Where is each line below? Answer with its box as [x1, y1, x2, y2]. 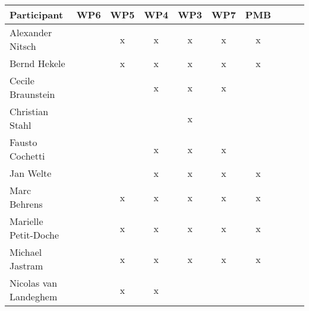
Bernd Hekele [10, 56, 65, 70]
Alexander [10, 26, 52, 39]
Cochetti [10, 149, 45, 163]
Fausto [10, 135, 37, 149]
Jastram [10, 259, 43, 272]
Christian [10, 104, 49, 118]
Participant [10, 8, 64, 21]
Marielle [10, 214, 43, 228]
